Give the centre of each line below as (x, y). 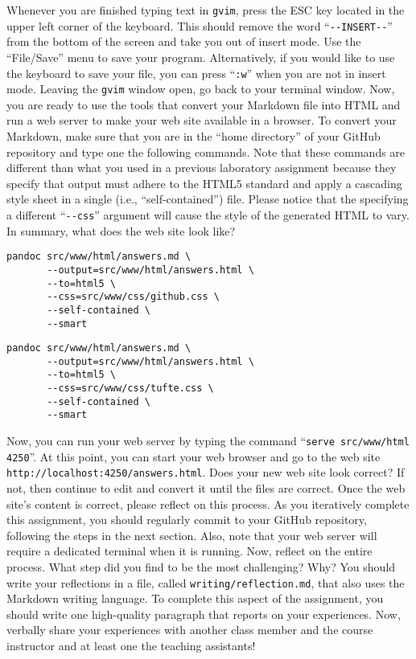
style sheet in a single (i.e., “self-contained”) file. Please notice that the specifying (208, 199)
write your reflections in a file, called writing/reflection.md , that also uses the (206, 582)
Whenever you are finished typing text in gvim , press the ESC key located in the (206, 10)
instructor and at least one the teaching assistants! (131, 646)
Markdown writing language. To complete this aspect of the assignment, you (195, 598)
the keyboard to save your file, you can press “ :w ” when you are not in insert (196, 73)
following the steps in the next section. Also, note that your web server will (192, 535)
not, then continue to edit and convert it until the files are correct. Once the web (206, 488)
